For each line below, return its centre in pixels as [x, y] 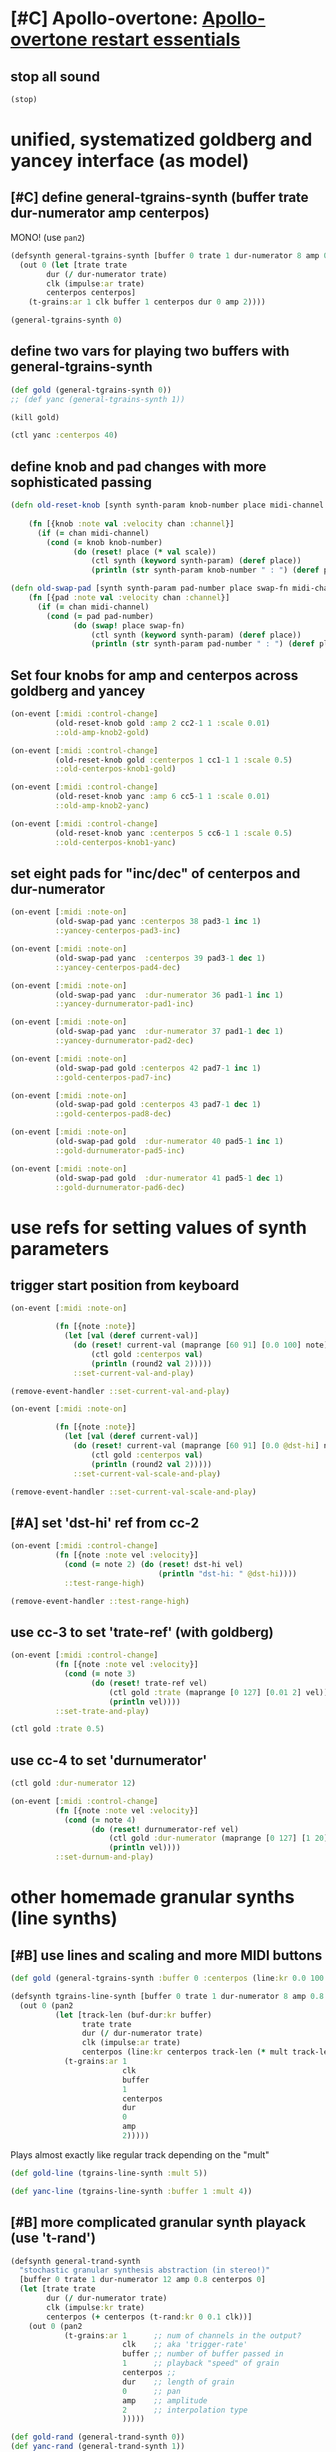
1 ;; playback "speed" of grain [200, 2363]
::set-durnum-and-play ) [104, 1857]
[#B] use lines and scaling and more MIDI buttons [166, 1955]
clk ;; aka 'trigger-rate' [184, 2345]
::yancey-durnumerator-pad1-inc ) [124, 1004]
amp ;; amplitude [164, 2400]
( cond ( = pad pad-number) [100, 616]
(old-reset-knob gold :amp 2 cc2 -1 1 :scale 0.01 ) [162, 723]
